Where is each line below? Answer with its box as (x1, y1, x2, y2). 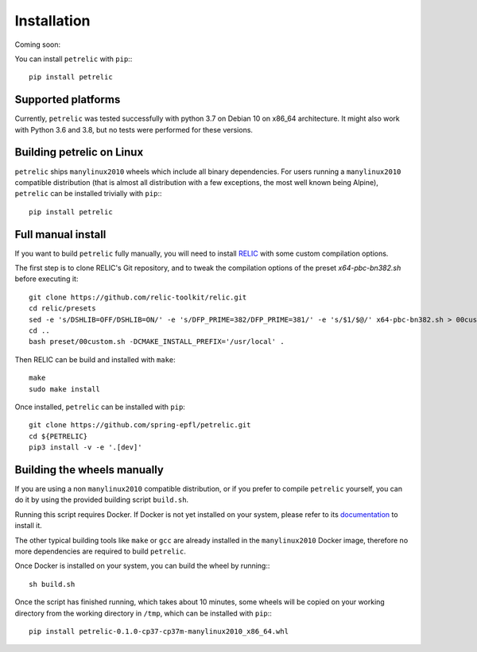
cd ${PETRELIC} (29, 431, 88, 441)
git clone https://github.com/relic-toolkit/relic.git (29, 292, 247, 302)
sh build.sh (29, 580, 76, 588)
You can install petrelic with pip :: (14, 54, 133, 64)
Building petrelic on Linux (14, 145, 144, 159)
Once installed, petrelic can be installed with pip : (14, 402, 186, 411)
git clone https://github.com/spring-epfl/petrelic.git (29, 421, 251, 430)
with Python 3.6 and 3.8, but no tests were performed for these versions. (14, 125, 254, 134)
